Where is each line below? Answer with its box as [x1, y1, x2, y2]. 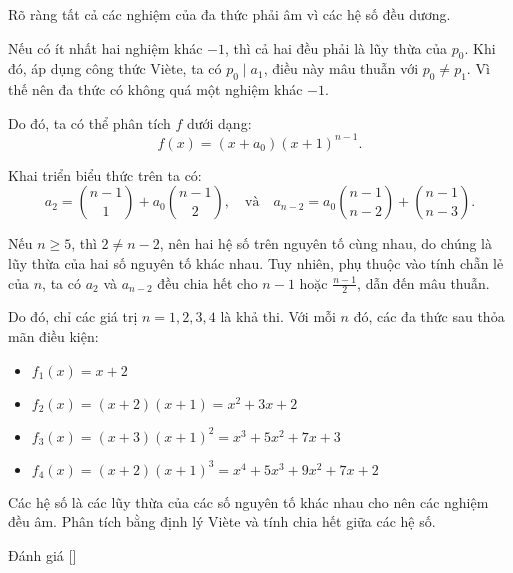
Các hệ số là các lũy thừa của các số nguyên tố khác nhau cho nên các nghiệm [8, 491, 489, 512]
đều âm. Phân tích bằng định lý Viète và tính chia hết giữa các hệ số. [8, 511, 436, 532]
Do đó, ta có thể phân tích [8, 112, 171, 133]
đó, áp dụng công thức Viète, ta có [8, 58, 222, 79]
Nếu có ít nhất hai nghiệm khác [8, 37, 203, 58]
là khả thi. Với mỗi [220, 306, 336, 327]
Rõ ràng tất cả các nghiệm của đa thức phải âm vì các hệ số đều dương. [8, 4, 451, 24]
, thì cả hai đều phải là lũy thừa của [225, 37, 448, 58]
